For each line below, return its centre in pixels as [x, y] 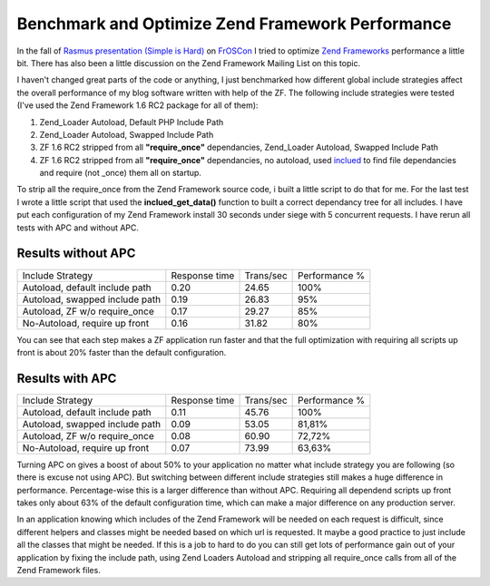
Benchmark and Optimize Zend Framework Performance [234, 24]
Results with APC [67, 378]
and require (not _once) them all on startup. [120, 173]
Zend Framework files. [59, 570]
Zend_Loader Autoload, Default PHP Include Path [132, 122]
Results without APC [76, 254]
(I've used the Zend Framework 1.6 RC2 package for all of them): [137, 105]
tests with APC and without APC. [78, 228]
